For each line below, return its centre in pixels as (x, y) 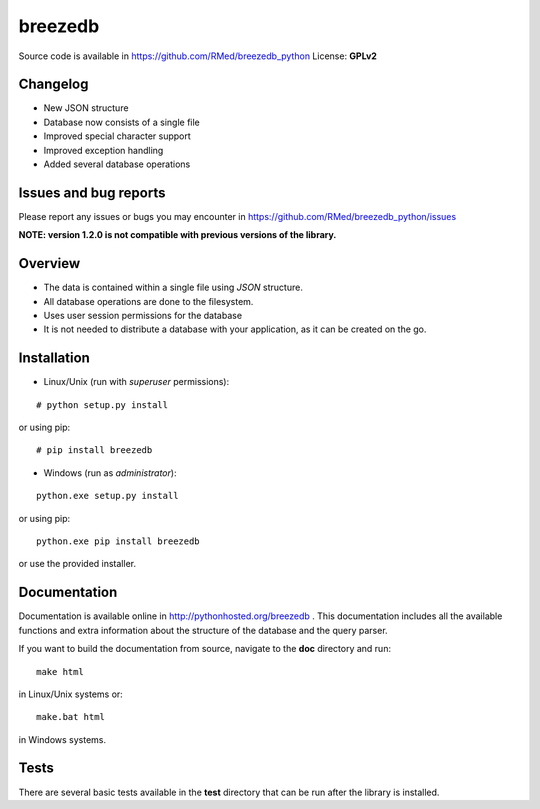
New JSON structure (86, 108)
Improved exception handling (103, 150)
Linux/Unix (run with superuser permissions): (136, 382)
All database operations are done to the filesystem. (148, 301)
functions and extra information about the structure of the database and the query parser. (203, 630)
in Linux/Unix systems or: (71, 694)
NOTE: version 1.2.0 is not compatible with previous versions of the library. (177, 235)
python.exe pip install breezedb (118, 541)
